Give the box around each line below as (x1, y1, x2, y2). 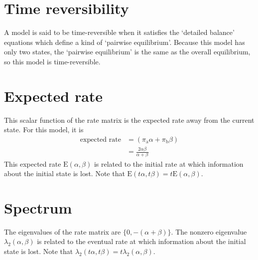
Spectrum (4, 197, 72, 218)
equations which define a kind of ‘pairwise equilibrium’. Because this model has (4, 36, 245, 47)
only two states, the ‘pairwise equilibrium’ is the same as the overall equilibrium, (4, 46, 251, 57)
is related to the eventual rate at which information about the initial (37, 236, 246, 247)
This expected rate (4, 158, 61, 169)
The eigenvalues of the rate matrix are (4, 226, 121, 237)
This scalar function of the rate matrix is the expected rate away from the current (4, 114, 255, 125)
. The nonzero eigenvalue (171, 226, 247, 237)
